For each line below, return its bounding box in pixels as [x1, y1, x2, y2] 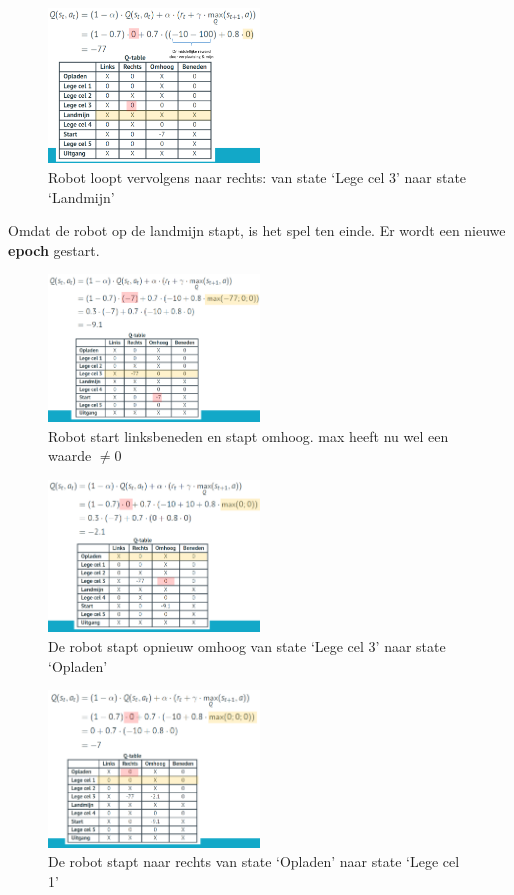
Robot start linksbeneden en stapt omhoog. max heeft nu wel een [48, 425, 449, 446]
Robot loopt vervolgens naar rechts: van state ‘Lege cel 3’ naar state [48, 167, 467, 188]
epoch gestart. [8, 239, 100, 260]
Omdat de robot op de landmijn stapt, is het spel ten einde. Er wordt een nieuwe [8, 220, 506, 241]
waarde [48, 445, 92, 466]
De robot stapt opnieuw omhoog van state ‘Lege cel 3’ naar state [48, 636, 446, 657]
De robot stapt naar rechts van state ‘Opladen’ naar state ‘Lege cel [48, 851, 460, 872]
